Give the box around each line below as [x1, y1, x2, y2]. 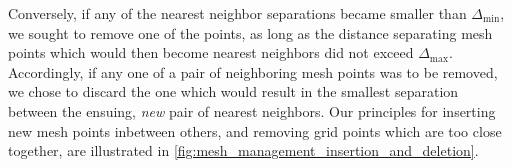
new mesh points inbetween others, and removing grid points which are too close [8, 120, 502, 141]
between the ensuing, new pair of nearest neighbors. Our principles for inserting [8, 100, 496, 121]
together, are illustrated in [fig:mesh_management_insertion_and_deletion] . [8, 140, 479, 161]
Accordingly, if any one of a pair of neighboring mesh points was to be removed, [8, 61, 498, 82]
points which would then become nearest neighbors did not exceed [8, 42, 414, 63]
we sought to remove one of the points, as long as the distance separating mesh [8, 22, 493, 43]
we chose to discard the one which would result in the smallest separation [8, 81, 459, 102]
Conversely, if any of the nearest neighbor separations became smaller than [8, 3, 467, 23]
